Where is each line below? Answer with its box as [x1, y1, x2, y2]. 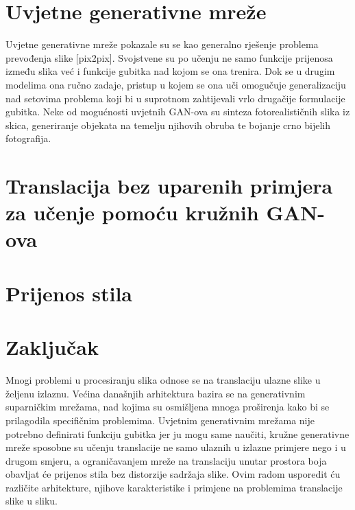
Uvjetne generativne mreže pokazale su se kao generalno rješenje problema [5, 37, 319, 51]
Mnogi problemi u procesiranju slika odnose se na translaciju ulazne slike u [5, 373, 321, 387]
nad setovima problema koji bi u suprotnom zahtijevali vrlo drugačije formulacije [5, 91, 345, 105]
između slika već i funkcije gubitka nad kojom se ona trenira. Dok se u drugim [5, 64, 335, 78]
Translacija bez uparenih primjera [5, 172, 333, 200]
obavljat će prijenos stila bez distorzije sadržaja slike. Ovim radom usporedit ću [5, 467, 341, 481]
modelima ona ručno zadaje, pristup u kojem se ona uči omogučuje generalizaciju [5, 77, 346, 91]
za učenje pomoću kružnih [5, 198, 259, 227]
